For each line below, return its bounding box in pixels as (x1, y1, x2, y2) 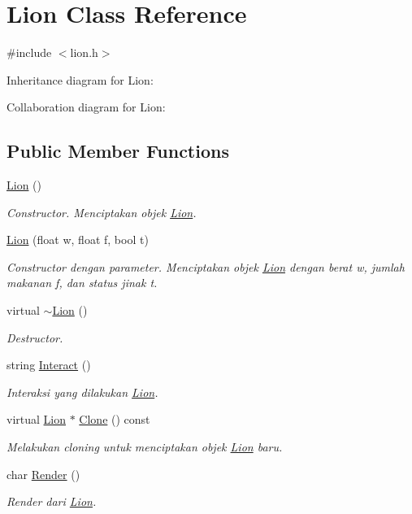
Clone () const (79, 411, 150, 428)
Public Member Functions (7, 138, 229, 163)
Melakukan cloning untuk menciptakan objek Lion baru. (7, 438, 283, 455)
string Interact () (7, 356, 91, 373)
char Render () (7, 465, 80, 482)
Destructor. (7, 329, 63, 346)
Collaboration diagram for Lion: (7, 98, 166, 115)
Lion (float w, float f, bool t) (7, 231, 149, 248)
